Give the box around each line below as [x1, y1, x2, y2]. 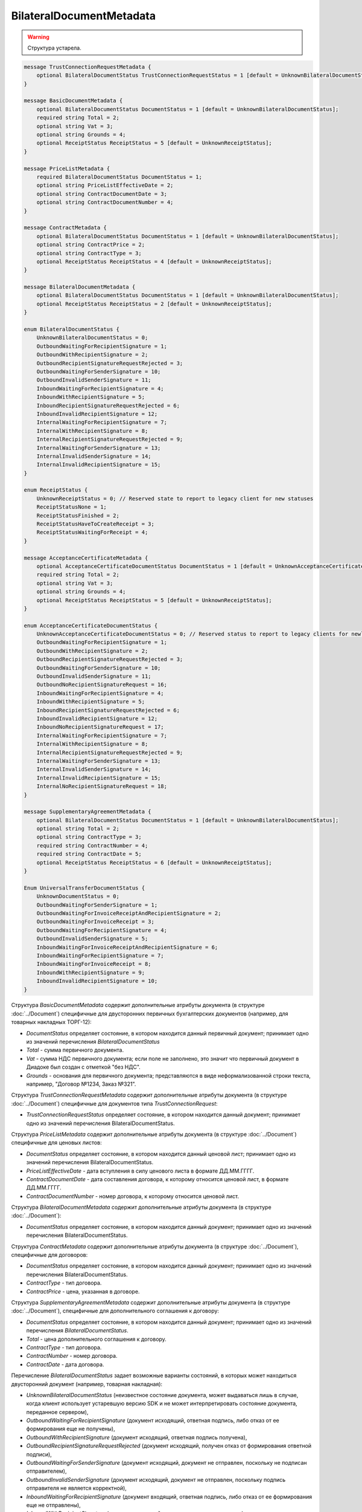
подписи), [26, 1450, 52, 1458]
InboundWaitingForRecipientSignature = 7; [36, 952, 164, 959]
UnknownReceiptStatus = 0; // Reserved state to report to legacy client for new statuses [36, 495, 314, 502]
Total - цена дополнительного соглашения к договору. [26, 1335, 167, 1343]
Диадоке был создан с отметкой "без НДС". [26, 1063, 141, 1070]
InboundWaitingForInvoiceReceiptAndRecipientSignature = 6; [36, 943, 218, 951]
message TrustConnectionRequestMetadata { [24, 64, 151, 70]
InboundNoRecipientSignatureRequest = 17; [36, 723, 164, 731]
